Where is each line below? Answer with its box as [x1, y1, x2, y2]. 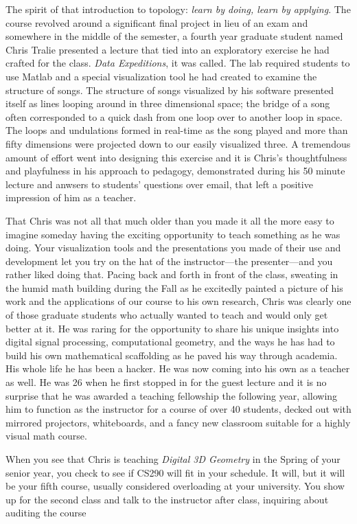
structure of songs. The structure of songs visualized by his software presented [5, 82, 334, 97]
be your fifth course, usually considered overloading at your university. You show [5, 479, 345, 493]
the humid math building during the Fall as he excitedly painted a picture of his [5, 280, 343, 295]
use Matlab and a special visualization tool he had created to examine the [5, 69, 317, 83]
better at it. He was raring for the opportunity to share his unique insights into [5, 321, 339, 335]
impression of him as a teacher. [5, 190, 137, 205]
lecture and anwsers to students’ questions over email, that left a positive [5, 176, 313, 191]
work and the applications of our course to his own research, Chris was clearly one [5, 294, 352, 308]
